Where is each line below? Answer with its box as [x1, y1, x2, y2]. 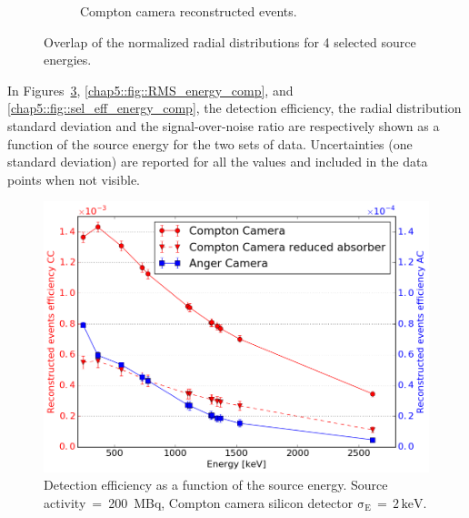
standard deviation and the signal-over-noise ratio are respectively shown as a [7, 116, 440, 135]
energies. [44, 50, 92, 69]
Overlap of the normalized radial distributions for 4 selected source [44, 32, 416, 51]
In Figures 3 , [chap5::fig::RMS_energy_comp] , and [7, 80, 294, 99]
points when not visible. [7, 169, 141, 188]
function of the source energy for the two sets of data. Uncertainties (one [7, 134, 413, 153]
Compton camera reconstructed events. [80, 2, 297, 20]
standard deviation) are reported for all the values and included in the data [7, 152, 428, 171]
